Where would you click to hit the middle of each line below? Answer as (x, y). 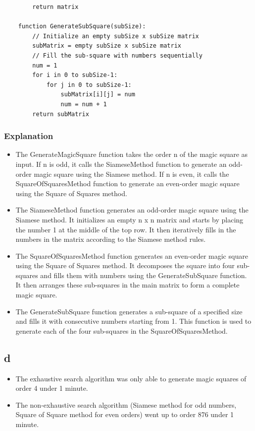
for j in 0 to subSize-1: (89, 85)
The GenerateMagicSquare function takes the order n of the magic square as (132, 154)
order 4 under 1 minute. (52, 388)
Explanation (29, 136)
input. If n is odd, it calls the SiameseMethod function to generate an (121, 164)
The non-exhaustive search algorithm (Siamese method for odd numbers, (126, 404)
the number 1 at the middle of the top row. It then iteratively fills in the (126, 229)
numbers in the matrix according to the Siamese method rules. (111, 239)
